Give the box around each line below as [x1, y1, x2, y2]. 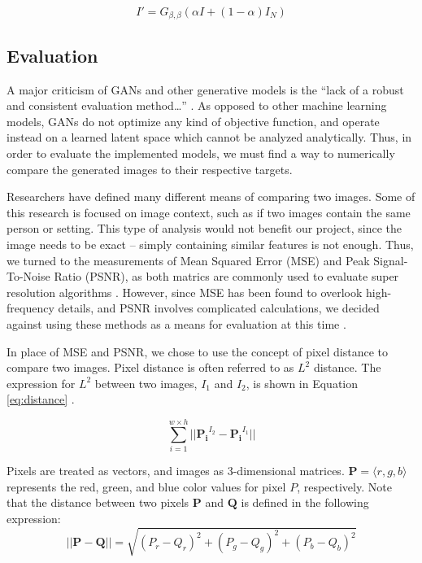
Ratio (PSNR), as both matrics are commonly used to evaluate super [54, 268, 399, 285]
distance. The [313, 359, 381, 376]
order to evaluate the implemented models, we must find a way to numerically [7, 145, 395, 162]
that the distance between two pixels [7, 494, 189, 511]
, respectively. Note [297, 478, 392, 495]
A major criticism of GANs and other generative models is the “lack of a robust [7, 81, 404, 98]
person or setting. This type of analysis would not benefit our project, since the [7, 220, 402, 237]
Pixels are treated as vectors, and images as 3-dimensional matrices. [7, 462, 345, 479]
